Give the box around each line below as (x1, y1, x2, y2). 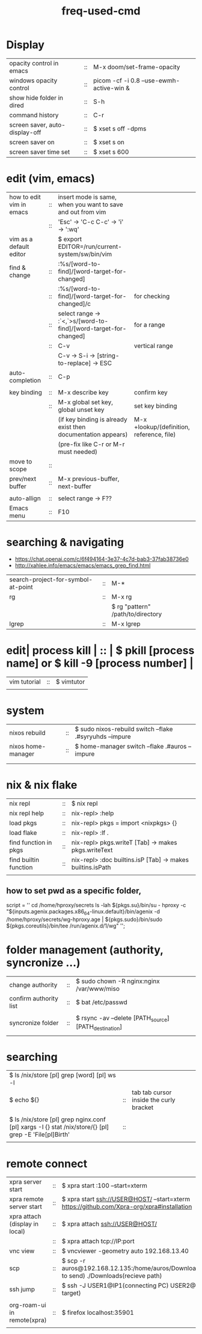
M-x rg (111, 592, 132, 601)
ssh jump (9, 1285, 35, 1294)
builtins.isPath (71, 863, 111, 871)
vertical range (134, 341, 173, 350)
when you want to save (58, 200, 123, 209)
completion (9, 376, 41, 384)
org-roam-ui (9, 1301, 46, 1309)
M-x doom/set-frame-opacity (93, 63, 180, 71)
